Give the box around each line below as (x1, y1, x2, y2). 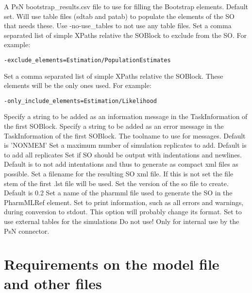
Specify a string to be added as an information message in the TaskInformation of (4, 111, 248, 121)
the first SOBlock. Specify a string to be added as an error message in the (4, 121, 224, 131)
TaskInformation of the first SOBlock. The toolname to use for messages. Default (4, 130, 246, 140)
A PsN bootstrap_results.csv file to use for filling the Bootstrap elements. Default (4, 1, 249, 11)
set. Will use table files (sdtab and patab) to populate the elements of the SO (4, 11, 235, 21)
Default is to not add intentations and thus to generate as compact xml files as (4, 159, 238, 169)
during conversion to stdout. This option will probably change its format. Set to (4, 207, 242, 217)
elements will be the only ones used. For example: (4, 80, 151, 90)
